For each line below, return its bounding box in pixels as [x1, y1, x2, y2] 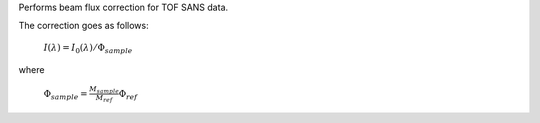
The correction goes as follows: [18, 20, 149, 32]
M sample [88, 84, 120, 95]
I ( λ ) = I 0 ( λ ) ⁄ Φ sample [43, 41, 133, 55]
